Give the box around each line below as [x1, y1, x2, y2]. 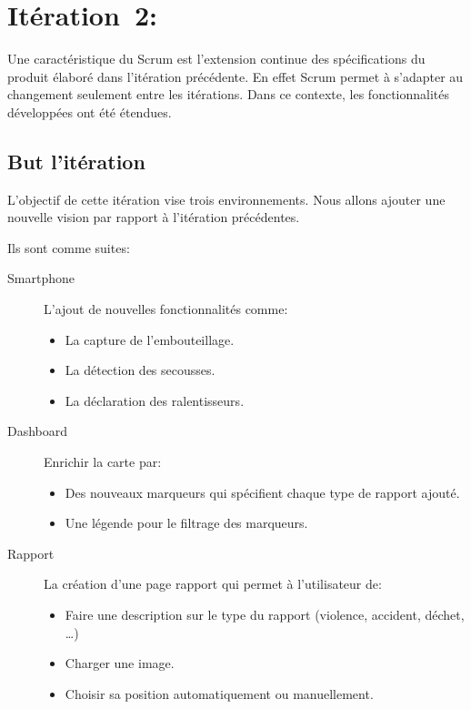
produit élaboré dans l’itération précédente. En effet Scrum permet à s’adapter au [7, 66, 464, 86]
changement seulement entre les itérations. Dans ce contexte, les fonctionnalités [7, 85, 449, 104]
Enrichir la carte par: [44, 452, 162, 471]
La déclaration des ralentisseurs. [65, 390, 245, 410]
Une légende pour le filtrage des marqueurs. [65, 513, 308, 532]
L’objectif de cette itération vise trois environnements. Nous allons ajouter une [7, 189, 446, 208]
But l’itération [7, 147, 145, 175]
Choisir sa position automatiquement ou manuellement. [65, 684, 374, 703]
